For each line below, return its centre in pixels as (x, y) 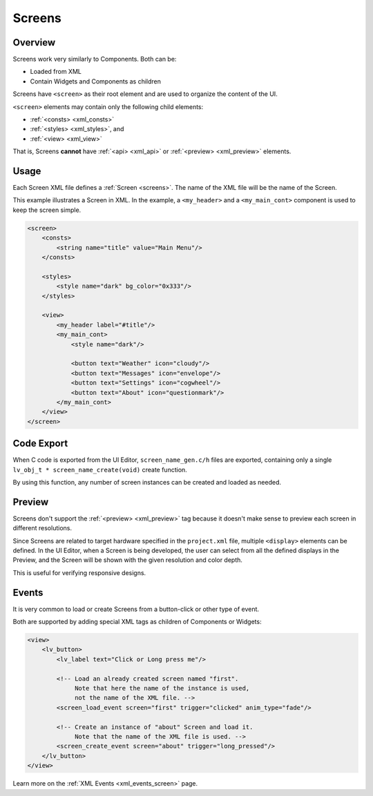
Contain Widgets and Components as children (96, 81)
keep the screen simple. (47, 210)
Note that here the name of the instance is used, (162, 688)
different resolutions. (42, 528)
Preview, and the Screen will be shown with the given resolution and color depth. (128, 560)
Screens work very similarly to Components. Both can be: (95, 59)
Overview (34, 42)
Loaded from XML (56, 72)
